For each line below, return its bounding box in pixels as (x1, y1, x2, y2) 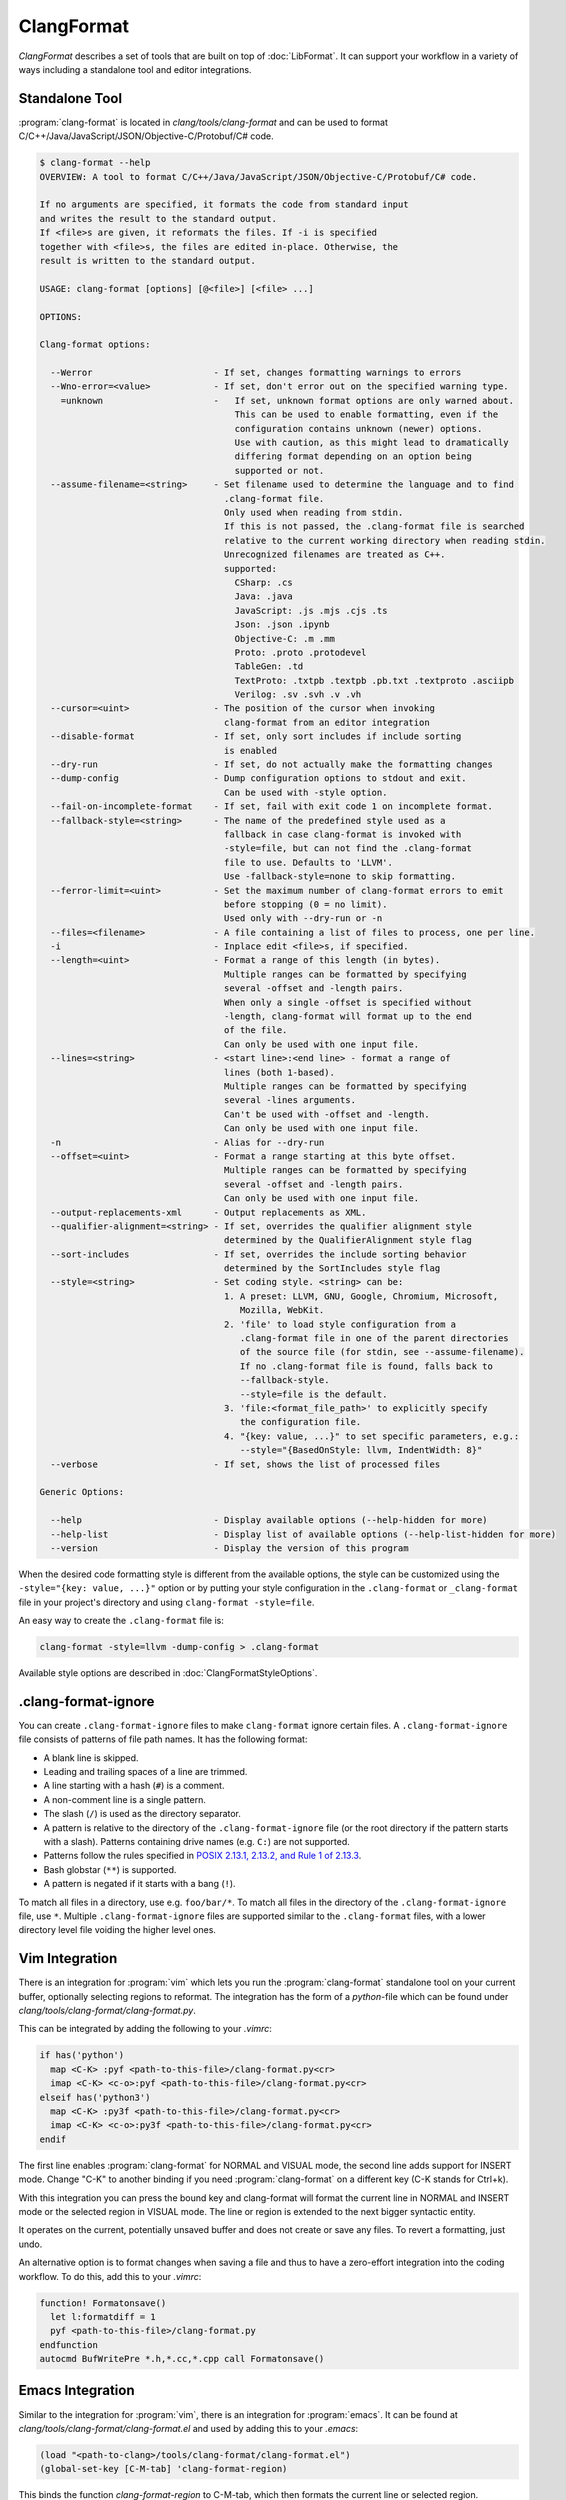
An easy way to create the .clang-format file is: (18, 1615, 225, 1627)
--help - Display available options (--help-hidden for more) (50, 1515, 489, 1526)
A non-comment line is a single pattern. (43, 1793, 207, 1805)
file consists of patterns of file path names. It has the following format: (18, 1733, 308, 1745)
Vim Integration (18, 1950, 118, 1967)
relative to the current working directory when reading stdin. (223, 535, 546, 546)
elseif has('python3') (39, 2091, 151, 2103)
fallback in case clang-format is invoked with (223, 828, 462, 840)
